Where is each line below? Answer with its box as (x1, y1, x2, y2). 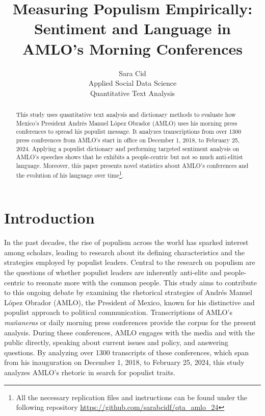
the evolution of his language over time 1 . (16, 169, 124, 179)
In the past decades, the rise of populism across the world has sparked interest (4, 237, 249, 248)
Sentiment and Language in (34, 18, 231, 39)
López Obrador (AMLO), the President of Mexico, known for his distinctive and (4, 297, 255, 307)
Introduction (4, 207, 95, 228)
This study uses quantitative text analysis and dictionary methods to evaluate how (16, 110, 236, 119)
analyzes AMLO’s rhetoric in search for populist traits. (4, 366, 176, 377)
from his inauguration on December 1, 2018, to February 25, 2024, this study (4, 357, 245, 368)
